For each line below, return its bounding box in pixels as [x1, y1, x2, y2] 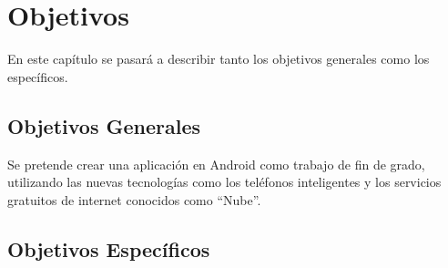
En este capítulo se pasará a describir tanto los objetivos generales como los [7, 49, 430, 68]
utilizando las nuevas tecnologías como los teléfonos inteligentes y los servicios [7, 172, 442, 191]
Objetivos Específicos [7, 234, 210, 263]
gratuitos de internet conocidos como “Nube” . [7, 190, 261, 209]
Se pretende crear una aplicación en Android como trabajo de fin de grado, [7, 154, 425, 173]
